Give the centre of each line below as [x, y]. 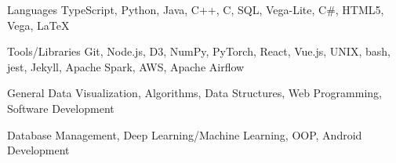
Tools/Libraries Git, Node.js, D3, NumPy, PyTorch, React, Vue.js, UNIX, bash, [199, 51]
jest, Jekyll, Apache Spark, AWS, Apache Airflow [126, 66]
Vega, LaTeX [38, 25]
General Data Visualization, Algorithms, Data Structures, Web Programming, [194, 93]
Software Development [61, 108]
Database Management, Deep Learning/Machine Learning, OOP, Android [185, 134]
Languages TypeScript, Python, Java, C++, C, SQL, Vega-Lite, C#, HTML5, [196, 9]
